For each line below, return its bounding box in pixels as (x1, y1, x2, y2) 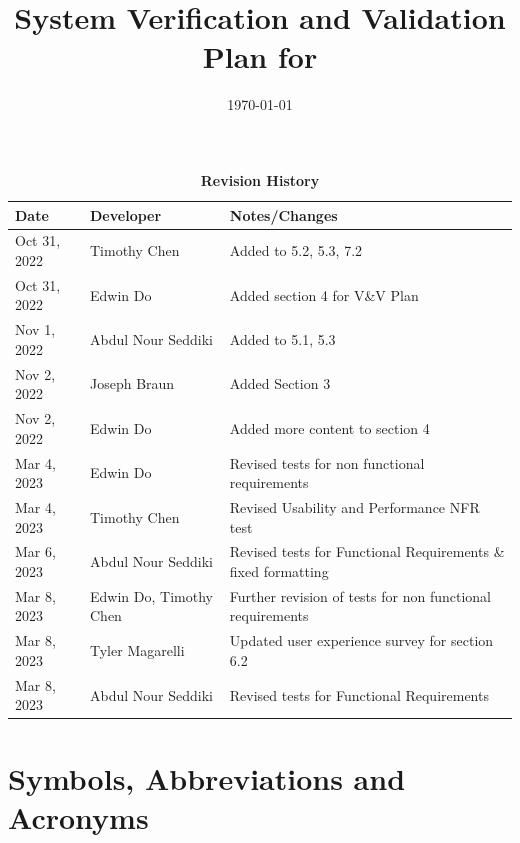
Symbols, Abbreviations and (8, 757, 406, 798)
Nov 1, (15, 319, 56, 340)
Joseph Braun (90, 373, 175, 394)
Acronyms (8, 796, 149, 837)
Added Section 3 (229, 373, 331, 394)
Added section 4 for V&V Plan (229, 284, 419, 305)
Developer (90, 204, 162, 225)
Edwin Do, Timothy (90, 585, 213, 606)
